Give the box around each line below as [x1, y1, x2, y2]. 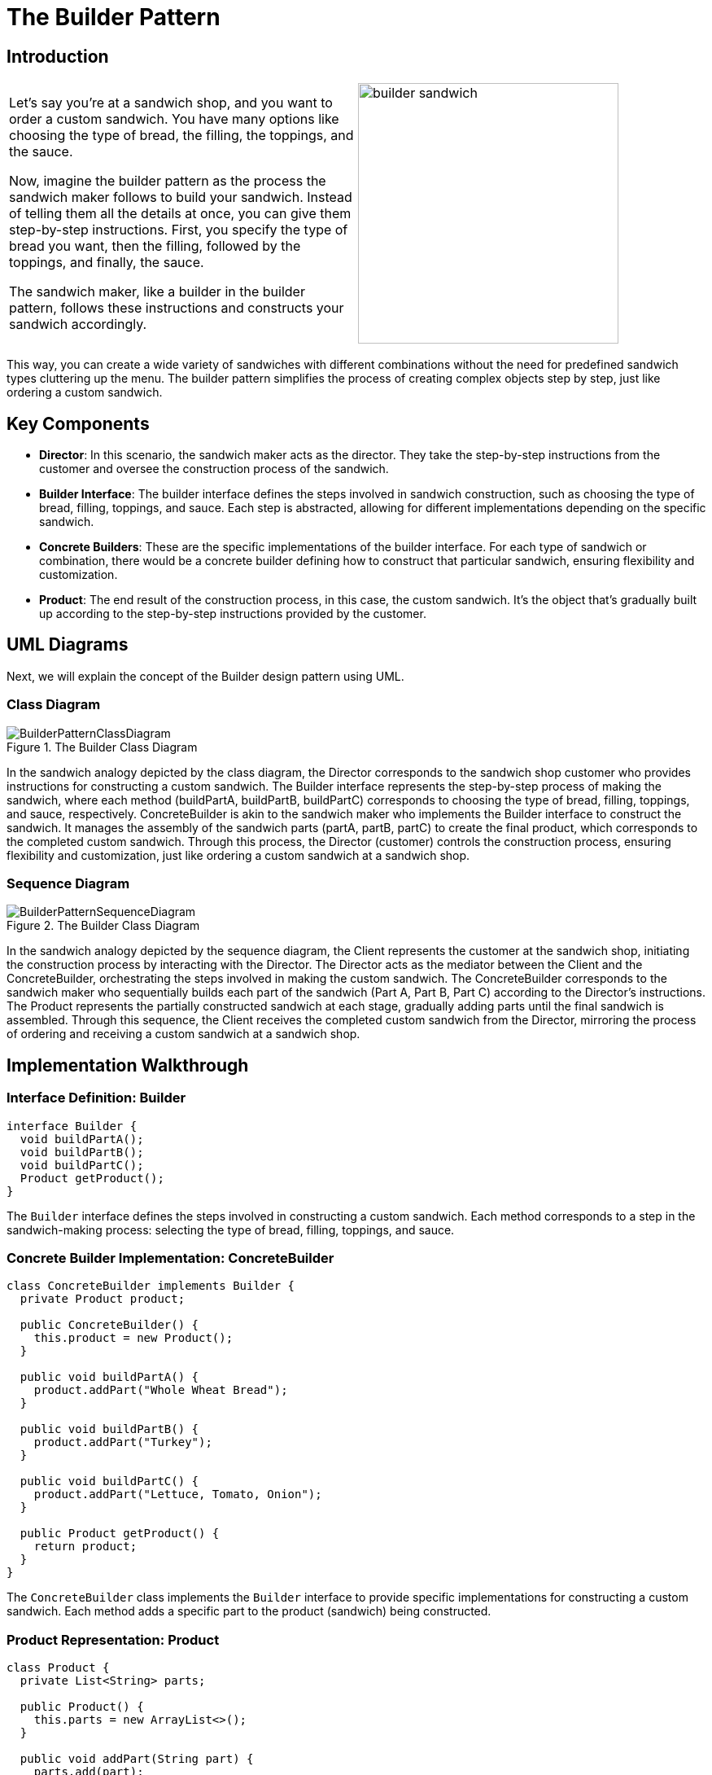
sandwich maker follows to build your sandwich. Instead [9, 189, 352, 206]
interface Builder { [7, 1119, 138, 1133]
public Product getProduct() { [20, 1527, 220, 1541]
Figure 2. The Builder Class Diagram [7, 918, 200, 933]
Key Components [7, 413, 150, 434]
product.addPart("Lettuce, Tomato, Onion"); [33, 1488, 322, 1501]
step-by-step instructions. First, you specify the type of [9, 221, 348, 239]
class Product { [7, 1661, 110, 1675]
